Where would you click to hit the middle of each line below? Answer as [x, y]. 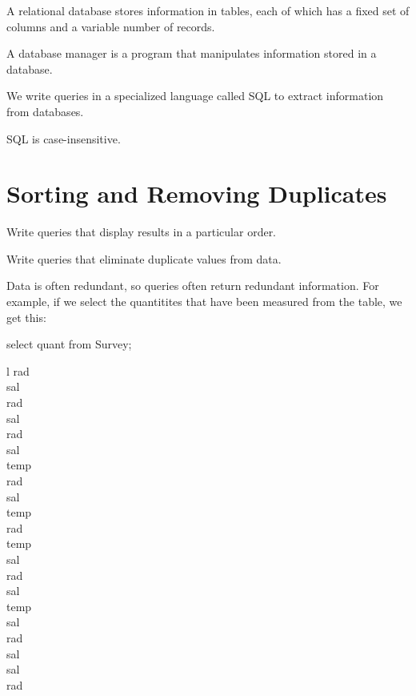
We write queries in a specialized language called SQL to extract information [195, 96]
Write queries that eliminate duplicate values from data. [144, 258]
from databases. [45, 111]
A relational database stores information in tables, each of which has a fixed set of [208, 10]
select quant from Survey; [69, 344]
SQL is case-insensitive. [64, 138]
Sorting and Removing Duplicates [197, 193]
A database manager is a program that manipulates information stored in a [192, 53]
